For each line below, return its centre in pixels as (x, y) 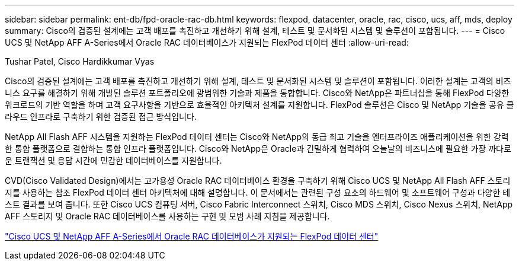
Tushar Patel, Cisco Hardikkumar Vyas (80, 61)
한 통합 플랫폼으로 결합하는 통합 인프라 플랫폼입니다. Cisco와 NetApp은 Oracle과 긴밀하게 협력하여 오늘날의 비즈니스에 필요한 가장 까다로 (258, 149)
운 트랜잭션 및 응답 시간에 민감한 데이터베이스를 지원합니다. (113, 160)
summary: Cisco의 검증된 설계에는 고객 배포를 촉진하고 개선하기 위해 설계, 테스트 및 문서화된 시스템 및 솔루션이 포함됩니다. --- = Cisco (255, 31)
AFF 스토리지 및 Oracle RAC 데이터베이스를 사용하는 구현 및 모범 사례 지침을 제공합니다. (167, 216)
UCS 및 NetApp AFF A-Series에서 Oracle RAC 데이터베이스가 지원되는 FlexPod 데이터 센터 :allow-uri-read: (207, 42)
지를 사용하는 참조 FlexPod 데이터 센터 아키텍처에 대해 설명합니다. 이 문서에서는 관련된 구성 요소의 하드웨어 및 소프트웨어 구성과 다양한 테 (258, 192)
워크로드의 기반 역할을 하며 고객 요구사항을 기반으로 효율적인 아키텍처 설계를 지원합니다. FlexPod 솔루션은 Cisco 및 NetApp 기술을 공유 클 (259, 105)
